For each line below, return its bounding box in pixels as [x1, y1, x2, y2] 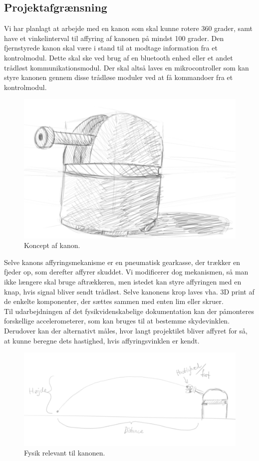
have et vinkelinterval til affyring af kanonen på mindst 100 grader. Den [4, 32, 224, 43]
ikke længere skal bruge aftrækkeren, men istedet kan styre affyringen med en [4, 276, 242, 287]
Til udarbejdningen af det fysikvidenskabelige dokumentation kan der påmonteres [4, 305, 254, 316]
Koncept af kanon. [24, 240, 80, 250]
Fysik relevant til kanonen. [24, 447, 105, 458]
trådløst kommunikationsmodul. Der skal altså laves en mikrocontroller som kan [4, 62, 249, 72]
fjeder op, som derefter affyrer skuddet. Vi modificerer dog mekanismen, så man [4, 266, 249, 277]
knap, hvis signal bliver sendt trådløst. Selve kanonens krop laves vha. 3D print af [4, 286, 255, 296]
